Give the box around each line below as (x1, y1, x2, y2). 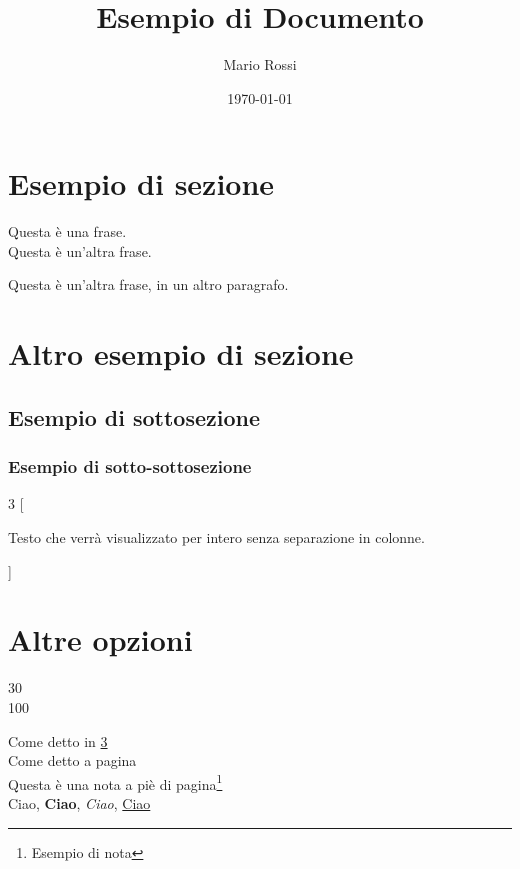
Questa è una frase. (8, 221, 127, 242)
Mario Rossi (223, 54, 297, 75)
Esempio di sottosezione (8, 401, 261, 432)
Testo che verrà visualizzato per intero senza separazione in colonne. (8, 527, 425, 547)
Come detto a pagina (8, 750, 137, 771)
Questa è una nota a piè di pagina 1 (8, 770, 223, 794)
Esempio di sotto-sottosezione (8, 454, 252, 479)
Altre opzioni (8, 619, 193, 660)
